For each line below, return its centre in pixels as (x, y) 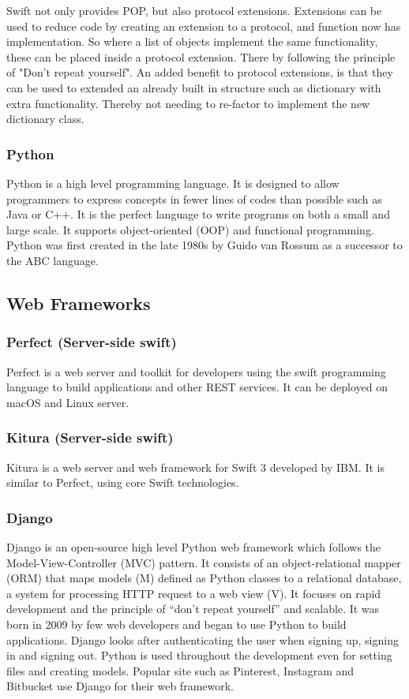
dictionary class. (45, 119)
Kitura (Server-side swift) (90, 437)
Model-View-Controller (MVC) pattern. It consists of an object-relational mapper (204, 562)
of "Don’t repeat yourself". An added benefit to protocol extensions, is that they (200, 72)
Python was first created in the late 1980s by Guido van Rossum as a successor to (204, 245)
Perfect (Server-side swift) (92, 342)
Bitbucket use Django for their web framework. (120, 686)
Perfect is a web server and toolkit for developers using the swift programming (196, 371)
